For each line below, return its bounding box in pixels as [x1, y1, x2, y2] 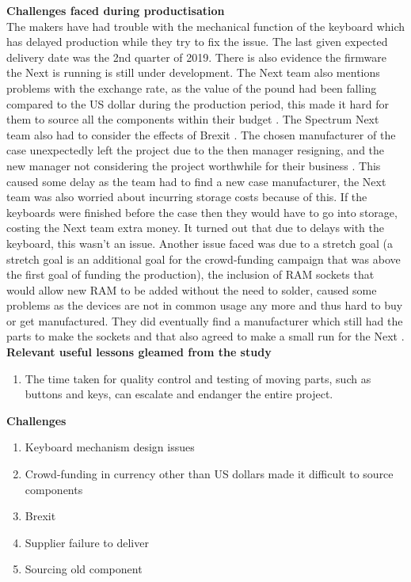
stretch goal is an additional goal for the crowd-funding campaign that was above [6, 250, 401, 267]
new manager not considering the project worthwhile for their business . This [6, 157, 381, 173]
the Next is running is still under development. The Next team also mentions [6, 64, 380, 81]
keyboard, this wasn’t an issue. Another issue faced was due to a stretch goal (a [6, 234, 393, 251]
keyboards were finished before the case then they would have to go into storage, [6, 204, 398, 220]
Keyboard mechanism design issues [25, 439, 195, 455]
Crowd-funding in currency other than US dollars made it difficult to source [25, 466, 394, 482]
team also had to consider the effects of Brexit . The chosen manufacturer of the [6, 126, 396, 143]
